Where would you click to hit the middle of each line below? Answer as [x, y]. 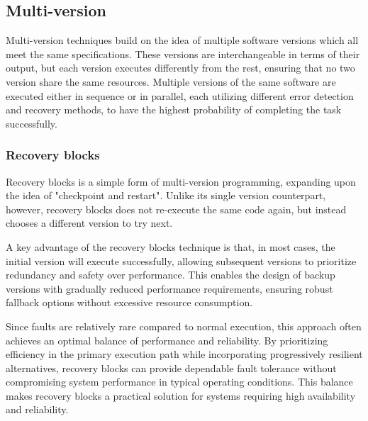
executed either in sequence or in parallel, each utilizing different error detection [180, 95]
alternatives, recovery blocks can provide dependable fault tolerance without [171, 367]
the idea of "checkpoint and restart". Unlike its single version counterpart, [166, 195]
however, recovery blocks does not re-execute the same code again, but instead [176, 209]
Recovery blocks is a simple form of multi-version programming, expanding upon [181, 181]
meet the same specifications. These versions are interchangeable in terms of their [183, 54]
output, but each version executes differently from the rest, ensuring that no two [180, 68]
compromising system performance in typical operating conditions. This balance [179, 382]
